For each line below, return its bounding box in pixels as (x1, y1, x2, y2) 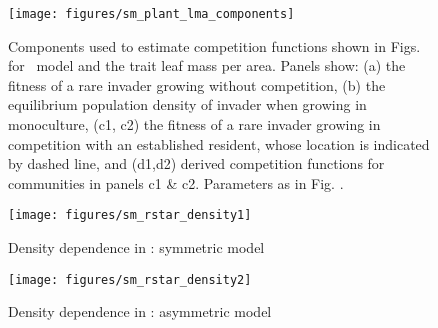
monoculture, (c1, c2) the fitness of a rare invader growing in (8, 114, 381, 135)
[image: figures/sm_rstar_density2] (8, 272, 252, 287)
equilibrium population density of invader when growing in (8, 94, 367, 115)
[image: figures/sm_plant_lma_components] (8, 7, 295, 21)
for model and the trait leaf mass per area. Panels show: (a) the (8, 55, 406, 76)
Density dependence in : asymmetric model (8, 301, 272, 322)
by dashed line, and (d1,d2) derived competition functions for (8, 153, 385, 174)
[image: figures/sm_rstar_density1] (8, 208, 252, 223)
